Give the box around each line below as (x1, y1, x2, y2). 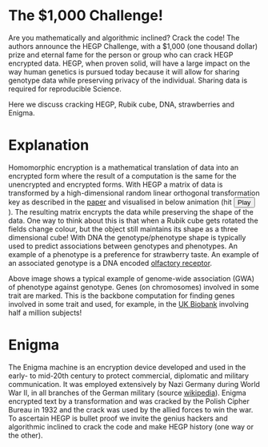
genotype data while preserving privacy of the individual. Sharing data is (8, 75, 248, 85)
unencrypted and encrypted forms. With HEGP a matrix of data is (8, 179, 223, 189)
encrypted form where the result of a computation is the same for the (8, 171, 237, 180)
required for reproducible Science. (8, 83, 122, 94)
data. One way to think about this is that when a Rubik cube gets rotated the (8, 215, 258, 225)
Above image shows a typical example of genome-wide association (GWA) (8, 273, 254, 283)
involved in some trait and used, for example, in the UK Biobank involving (8, 299, 250, 308)
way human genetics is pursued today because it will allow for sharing (8, 66, 240, 76)
